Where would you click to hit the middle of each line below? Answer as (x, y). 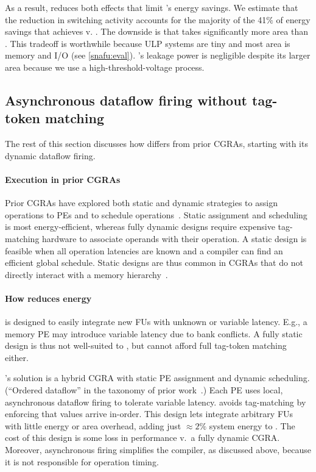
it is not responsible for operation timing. (82, 461)
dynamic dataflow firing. (50, 155)
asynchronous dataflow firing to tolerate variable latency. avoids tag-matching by (156, 402)
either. (17, 357)
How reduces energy (48, 298)
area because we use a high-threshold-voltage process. (105, 67)
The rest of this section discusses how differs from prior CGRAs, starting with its (156, 144)
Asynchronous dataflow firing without (126, 100)
